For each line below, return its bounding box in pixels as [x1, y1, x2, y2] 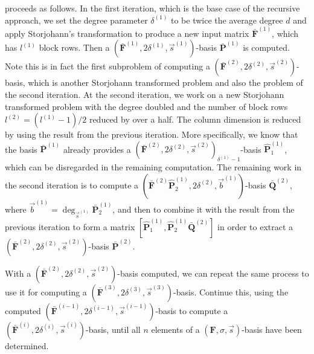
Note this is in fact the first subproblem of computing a [5, 60, 210, 72]
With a [5, 266, 31, 279]
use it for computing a [5, 285, 87, 298]
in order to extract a [217, 220, 293, 233]
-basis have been [242, 323, 302, 335]
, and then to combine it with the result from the [112, 202, 295, 215]
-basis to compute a [155, 304, 228, 317]
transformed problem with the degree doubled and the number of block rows [5, 100, 288, 112]
